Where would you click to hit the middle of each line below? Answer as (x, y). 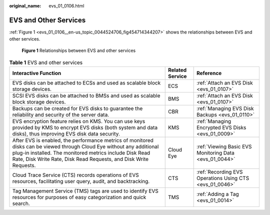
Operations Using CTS (223, 178)
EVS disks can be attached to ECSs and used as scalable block (86, 83)
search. (21, 203)
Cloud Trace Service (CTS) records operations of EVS (76, 175)
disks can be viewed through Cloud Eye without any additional (85, 146)
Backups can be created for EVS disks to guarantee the (77, 108)
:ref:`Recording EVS (220, 172)
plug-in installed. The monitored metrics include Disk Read (81, 153)
